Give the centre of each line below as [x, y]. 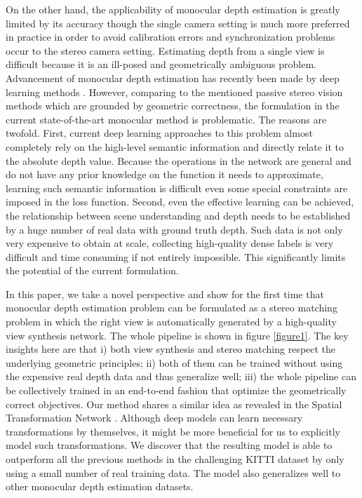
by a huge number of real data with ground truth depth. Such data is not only [174, 229]
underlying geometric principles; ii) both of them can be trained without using [174, 362]
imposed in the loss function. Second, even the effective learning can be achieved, [180, 202]
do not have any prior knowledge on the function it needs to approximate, [165, 174]
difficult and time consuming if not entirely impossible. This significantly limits [176, 256]
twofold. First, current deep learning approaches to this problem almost [159, 133]
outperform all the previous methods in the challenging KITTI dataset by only [175, 459]
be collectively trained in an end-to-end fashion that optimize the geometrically [176, 390]
